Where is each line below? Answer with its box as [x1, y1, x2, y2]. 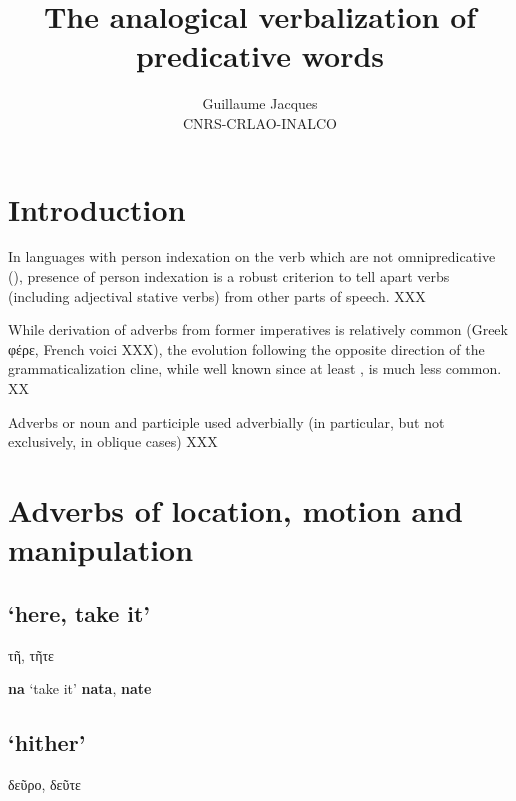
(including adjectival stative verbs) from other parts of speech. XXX [8, 285, 426, 306]
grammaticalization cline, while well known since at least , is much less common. [8, 358, 502, 379]
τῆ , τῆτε [8, 644, 54, 665]
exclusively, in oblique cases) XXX [8, 431, 218, 452]
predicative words [135, 35, 385, 76]
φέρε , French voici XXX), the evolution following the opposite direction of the [8, 338, 485, 359]
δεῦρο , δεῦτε [8, 773, 81, 794]
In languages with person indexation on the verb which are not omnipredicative [8, 246, 496, 267]
